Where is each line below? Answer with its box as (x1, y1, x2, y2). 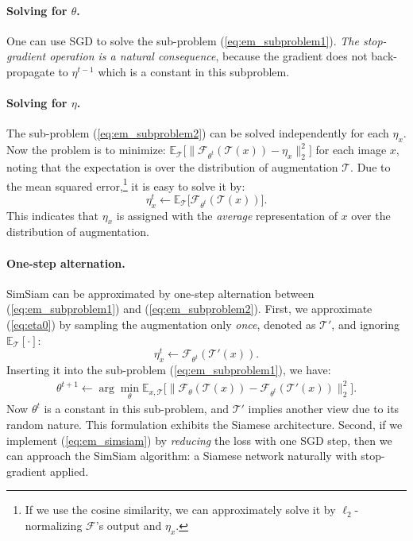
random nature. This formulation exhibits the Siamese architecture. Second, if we (6, 416, 403, 433)
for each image (315, 141, 387, 158)
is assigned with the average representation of (116, 207, 338, 223)
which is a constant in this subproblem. (98, 63, 290, 79)
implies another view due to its (248, 400, 399, 417)
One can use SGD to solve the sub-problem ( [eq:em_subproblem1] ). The (6, 32, 359, 48)
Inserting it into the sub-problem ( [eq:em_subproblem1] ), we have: (6, 361, 331, 378)
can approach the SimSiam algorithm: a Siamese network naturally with (6, 447, 357, 464)
